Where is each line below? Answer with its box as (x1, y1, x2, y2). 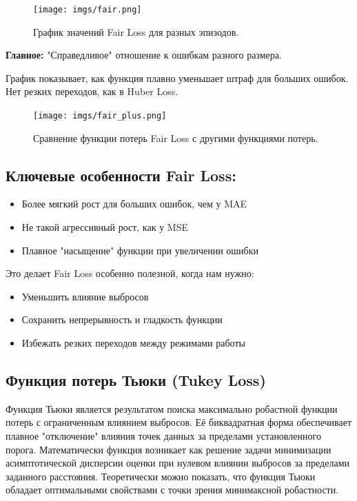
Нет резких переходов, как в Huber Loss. (6, 84, 178, 99)
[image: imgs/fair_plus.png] (33, 111, 167, 121)
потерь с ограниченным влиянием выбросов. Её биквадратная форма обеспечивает (6, 415, 352, 429)
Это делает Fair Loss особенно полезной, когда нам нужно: (6, 266, 254, 280)
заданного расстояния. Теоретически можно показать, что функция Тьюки (6, 469, 316, 483)
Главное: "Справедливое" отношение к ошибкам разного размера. (6, 48, 282, 62)
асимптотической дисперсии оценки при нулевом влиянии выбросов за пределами (6, 456, 350, 470)
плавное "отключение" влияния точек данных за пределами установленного (6, 429, 321, 443)
